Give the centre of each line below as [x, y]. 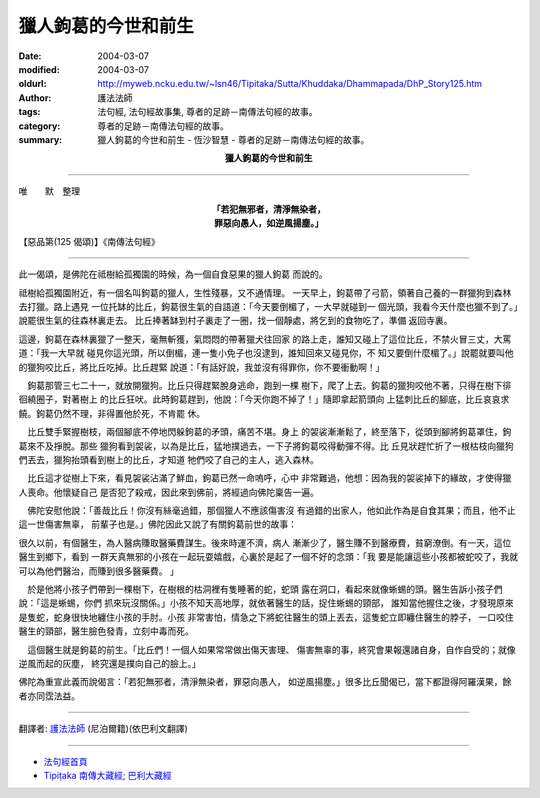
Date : [30, 56]
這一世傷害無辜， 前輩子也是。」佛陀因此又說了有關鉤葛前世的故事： [157, 524]
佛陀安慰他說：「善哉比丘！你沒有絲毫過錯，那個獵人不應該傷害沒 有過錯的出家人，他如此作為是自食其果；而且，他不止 [271, 511]
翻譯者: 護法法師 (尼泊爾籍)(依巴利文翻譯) [103, 729]
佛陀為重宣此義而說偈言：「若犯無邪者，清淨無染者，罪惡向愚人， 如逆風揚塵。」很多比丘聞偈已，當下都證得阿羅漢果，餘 [265, 682]
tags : [29, 112]
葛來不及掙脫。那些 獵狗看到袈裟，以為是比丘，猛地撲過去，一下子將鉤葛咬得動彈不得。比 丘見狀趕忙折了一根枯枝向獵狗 [266, 446]
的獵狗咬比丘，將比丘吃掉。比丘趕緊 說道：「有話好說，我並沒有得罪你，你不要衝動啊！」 [201, 367]
